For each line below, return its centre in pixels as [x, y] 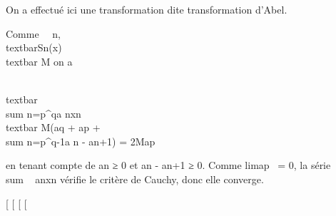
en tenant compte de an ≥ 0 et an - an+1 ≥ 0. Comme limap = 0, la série [168, 165]
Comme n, [33, 33]
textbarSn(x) [34, 47]
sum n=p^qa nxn [44, 113]
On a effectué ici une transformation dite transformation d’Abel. [147, 9]
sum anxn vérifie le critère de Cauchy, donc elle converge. [135, 179]
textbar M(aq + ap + [53, 127]
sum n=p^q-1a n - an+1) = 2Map [81, 141]
